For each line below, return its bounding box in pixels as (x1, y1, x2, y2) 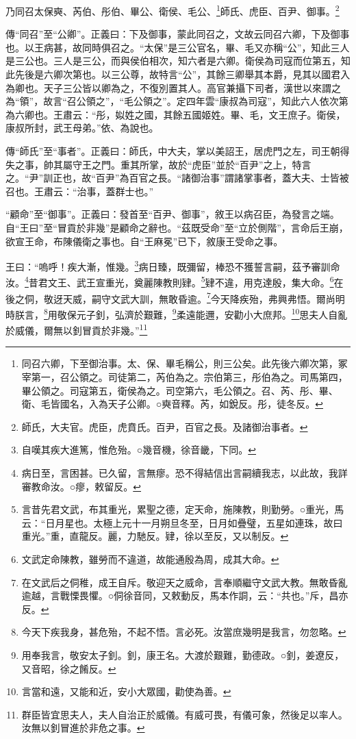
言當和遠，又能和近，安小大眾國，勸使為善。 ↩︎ (21, 684, 231, 699)
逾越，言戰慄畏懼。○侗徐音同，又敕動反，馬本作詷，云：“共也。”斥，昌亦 (21, 588, 348, 603)
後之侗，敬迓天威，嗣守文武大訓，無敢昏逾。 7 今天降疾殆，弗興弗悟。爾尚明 (5, 289, 345, 305)
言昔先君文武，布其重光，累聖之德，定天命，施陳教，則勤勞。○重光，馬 (21, 502, 344, 516)
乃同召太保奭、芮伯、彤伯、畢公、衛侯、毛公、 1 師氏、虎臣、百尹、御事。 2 (5, 2, 340, 18)
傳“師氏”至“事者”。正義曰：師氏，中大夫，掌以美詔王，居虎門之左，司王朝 (5, 144, 340, 158)
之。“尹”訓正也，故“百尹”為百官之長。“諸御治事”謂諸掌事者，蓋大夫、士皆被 (5, 171, 349, 185)
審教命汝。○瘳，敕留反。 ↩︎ (21, 479, 141, 493)
